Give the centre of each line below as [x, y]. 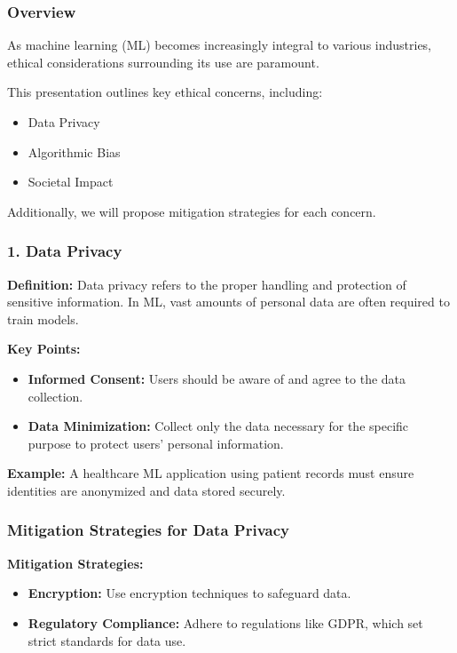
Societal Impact [71, 182]
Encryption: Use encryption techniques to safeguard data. [189, 593]
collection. [55, 396]
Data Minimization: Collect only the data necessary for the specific [218, 426]
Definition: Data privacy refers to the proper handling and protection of [207, 284]
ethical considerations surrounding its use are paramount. [163, 62]
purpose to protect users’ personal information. [156, 443]
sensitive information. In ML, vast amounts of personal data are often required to [228, 302]
